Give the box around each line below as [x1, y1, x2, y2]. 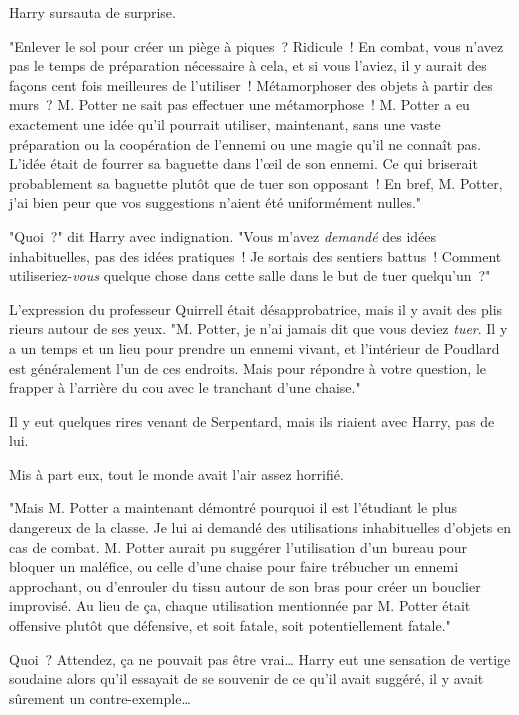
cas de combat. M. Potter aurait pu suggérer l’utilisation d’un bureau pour [9, 536, 468, 557]
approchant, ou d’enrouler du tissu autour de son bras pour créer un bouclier [9, 575, 481, 596]
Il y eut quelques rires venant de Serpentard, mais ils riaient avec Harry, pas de [9, 410, 495, 431]
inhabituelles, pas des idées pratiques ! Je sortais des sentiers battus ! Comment [9, 245, 502, 266]
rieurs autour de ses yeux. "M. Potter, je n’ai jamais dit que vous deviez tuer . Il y [9, 318, 508, 339]
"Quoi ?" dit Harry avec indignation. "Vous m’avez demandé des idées [9, 225, 437, 246]
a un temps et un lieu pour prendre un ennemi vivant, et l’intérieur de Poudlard [9, 337, 500, 358]
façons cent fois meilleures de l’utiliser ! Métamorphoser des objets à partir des [9, 74, 493, 95]
